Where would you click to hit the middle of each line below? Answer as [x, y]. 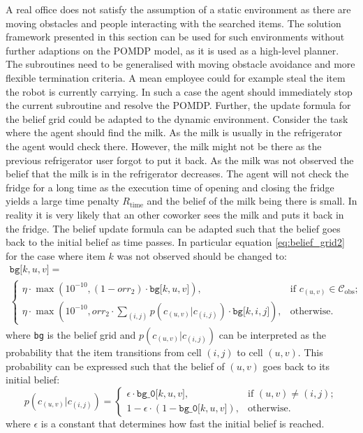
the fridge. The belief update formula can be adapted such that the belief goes [173, 228]
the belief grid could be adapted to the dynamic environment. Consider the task [177, 118]
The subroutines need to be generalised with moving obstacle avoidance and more [180, 64]
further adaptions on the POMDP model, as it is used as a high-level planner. [172, 50]
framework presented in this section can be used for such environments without [175, 37]
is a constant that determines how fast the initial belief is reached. [183, 423]
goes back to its [296, 366]
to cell [250, 352]
